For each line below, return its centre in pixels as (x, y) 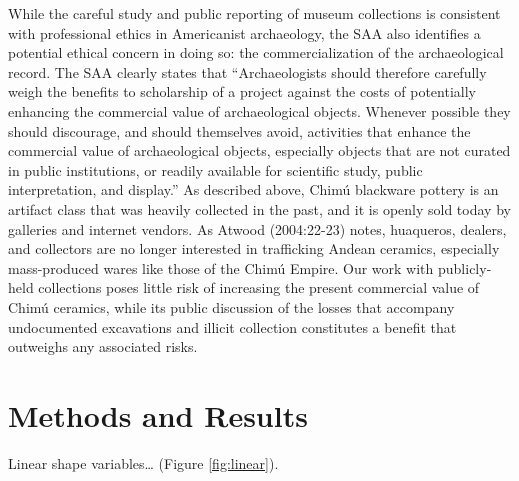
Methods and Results (158, 414)
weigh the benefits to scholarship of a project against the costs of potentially (242, 91)
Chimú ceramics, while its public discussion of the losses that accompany (231, 306)
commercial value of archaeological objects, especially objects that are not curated (259, 150)
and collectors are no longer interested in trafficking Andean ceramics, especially (254, 248)
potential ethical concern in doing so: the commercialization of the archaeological (256, 52)
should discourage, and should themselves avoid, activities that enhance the (239, 130)
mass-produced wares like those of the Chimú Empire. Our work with (221, 267)
